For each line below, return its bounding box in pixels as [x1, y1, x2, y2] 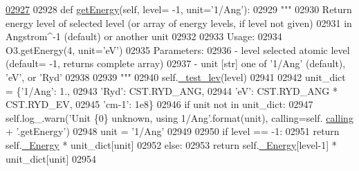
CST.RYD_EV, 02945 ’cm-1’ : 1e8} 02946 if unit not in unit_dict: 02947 [6, 97, 313, 111]
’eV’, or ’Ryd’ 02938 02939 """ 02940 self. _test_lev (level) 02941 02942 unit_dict [6, 69, 346, 84]
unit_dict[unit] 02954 [6, 151, 97, 165]
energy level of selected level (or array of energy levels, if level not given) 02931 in [6, 15, 352, 30]
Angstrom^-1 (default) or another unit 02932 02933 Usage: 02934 [6, 29, 282, 44]
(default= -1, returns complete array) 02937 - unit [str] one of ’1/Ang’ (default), [6, 56, 346, 71]
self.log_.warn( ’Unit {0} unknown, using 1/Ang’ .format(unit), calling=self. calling [6, 110, 353, 125]
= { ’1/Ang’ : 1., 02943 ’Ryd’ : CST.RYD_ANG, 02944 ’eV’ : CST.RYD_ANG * [6, 83, 338, 98]
